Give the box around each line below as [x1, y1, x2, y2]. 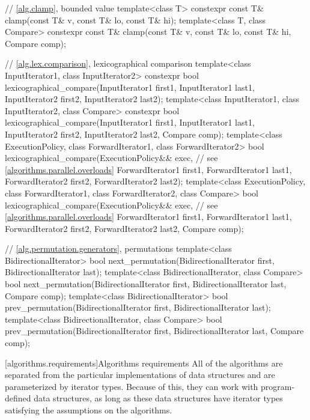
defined [5, 392, 31, 404]
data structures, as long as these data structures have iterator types [34, 392, 283, 404]
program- [261, 380, 295, 392]
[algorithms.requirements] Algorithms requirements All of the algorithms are [5, 356, 283, 369]
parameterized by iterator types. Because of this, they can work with [5, 380, 258, 392]
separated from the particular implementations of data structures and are [5, 368, 275, 381]
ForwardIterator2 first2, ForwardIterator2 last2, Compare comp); [5, 222, 244, 234]
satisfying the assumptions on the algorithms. [5, 404, 172, 416]
